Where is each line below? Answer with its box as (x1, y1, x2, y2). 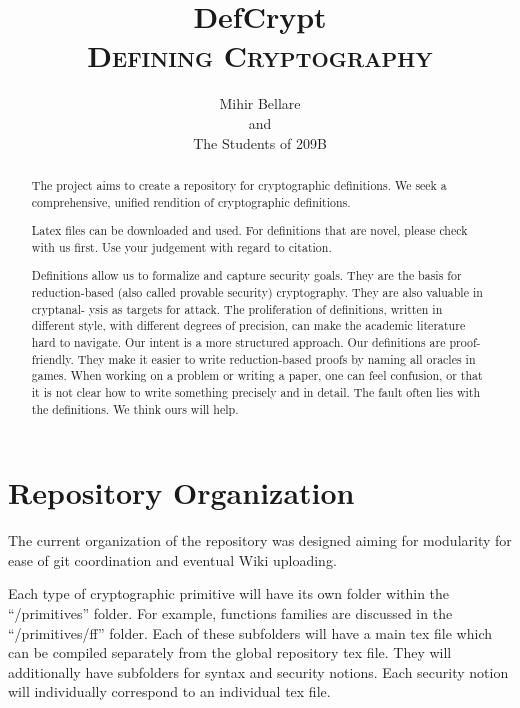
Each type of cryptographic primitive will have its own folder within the (8, 583, 450, 604)
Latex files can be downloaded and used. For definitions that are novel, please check (31, 222, 468, 239)
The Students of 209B (193, 132, 327, 153)
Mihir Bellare (219, 93, 301, 114)
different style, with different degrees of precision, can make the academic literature (31, 317, 466, 334)
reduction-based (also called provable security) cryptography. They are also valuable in (31, 283, 483, 300)
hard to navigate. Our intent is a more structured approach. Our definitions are (31, 333, 446, 350)
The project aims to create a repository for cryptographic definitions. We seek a (31, 176, 447, 193)
